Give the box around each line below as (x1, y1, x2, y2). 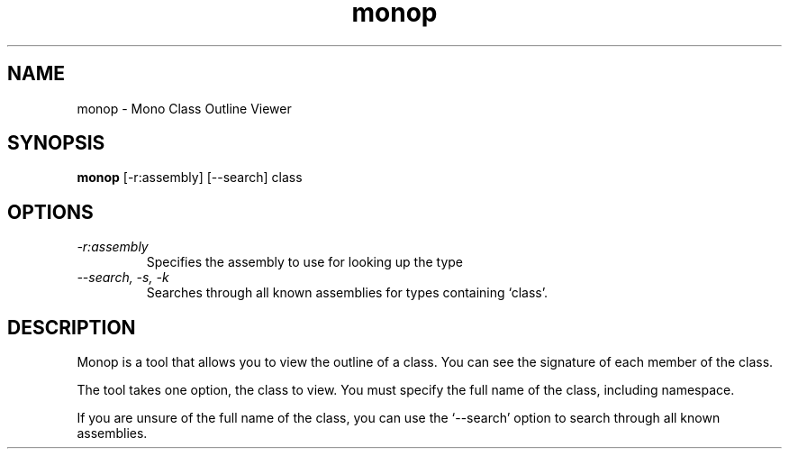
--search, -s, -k (77, 269, 169, 286)
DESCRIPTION (7, 315, 136, 339)
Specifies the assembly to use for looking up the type (146, 254, 463, 270)
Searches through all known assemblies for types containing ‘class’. (146, 285, 548, 301)
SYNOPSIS (7, 132, 105, 155)
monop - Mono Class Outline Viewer (77, 100, 292, 116)
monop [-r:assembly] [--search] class (77, 169, 303, 186)
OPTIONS (7, 200, 94, 223)
